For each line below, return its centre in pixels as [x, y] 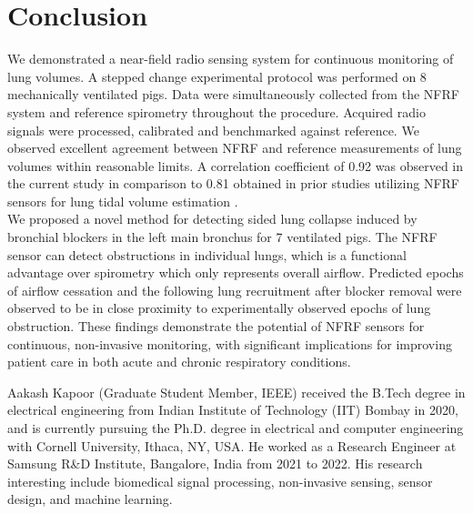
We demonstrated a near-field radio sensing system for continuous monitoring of [231, 59]
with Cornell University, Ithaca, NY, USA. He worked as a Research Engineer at [232, 445]
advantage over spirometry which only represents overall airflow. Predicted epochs [236, 272]
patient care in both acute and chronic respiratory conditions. [179, 362]
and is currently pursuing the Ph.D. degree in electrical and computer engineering [236, 428]
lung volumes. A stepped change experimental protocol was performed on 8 [217, 76]
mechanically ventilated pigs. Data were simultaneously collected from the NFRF [233, 94]
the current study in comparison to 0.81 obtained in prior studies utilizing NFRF [233, 183]
